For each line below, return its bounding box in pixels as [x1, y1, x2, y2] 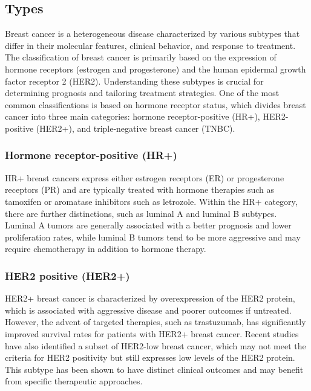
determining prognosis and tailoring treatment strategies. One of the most [5, 86, 280, 99]
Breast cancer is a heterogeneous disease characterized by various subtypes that [5, 27, 300, 40]
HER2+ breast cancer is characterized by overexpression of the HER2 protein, [5, 292, 295, 305]
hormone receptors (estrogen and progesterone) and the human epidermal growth [5, 62, 306, 75]
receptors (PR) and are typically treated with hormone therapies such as [5, 183, 275, 196]
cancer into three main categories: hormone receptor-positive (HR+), [5, 110, 260, 123]
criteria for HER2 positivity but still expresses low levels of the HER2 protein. [5, 351, 295, 364]
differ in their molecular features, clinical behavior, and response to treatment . [5, 39, 296, 51]
